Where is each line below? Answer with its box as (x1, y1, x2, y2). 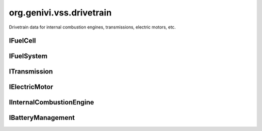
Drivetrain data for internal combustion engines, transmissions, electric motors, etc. (9, 24, 176, 30)
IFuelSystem (9, 52, 48, 60)
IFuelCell (9, 37, 36, 45)
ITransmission (9, 68, 53, 76)
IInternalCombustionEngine (9, 98, 94, 106)
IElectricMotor (9, 83, 53, 91)
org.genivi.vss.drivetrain (9, 7, 112, 18)
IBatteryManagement (9, 114, 75, 122)
